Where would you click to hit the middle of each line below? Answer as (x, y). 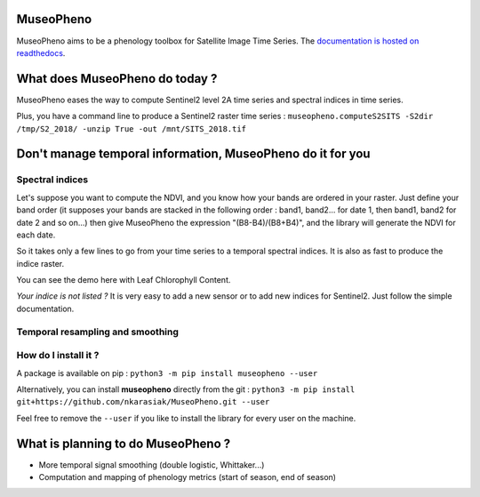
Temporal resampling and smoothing (98, 332)
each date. (36, 235)
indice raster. (40, 263)
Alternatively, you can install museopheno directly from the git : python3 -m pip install (186, 389)
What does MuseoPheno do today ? (117, 79)
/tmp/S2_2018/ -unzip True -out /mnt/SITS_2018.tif (132, 128)
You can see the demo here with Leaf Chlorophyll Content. (124, 280)
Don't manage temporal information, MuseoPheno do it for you (193, 154)
